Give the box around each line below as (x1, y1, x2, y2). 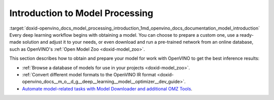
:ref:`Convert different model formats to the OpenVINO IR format (22, 71, 156, 77)
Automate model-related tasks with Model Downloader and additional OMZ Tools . (22, 85, 193, 91)
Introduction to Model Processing (9, 8, 153, 19)
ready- (239, 32, 254, 38)
